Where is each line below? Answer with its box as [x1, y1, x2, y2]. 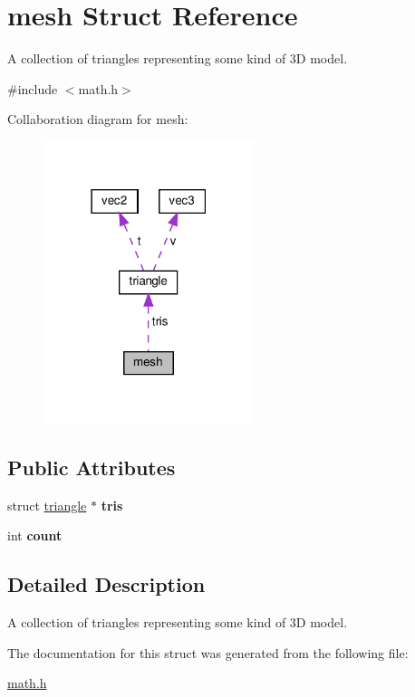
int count [7, 526, 63, 545]
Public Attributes [7, 453, 176, 481]
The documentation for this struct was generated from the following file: [7, 643, 409, 662]
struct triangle [7, 495, 87, 514]
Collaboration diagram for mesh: [7, 110, 188, 129]
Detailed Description [7, 570, 206, 598]
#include [7, 79, 58, 98]
